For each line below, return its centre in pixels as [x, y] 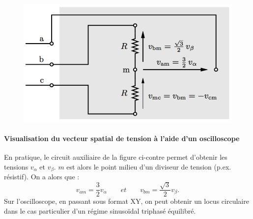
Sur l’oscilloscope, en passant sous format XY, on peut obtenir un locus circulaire [126, 201]
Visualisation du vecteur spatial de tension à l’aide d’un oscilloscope [122, 138]
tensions [16, 166]
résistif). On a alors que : [42, 177]
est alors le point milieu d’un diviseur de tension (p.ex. [149, 166]
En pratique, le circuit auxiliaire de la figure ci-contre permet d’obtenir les [116, 157]
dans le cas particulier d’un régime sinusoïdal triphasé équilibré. [100, 211]
